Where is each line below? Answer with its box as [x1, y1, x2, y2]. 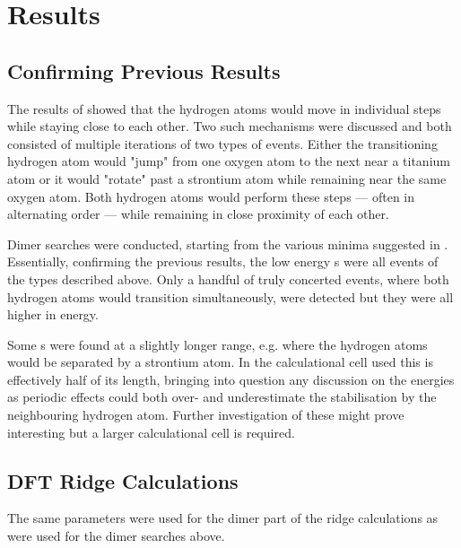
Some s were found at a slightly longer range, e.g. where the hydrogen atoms [7, 335, 428, 353]
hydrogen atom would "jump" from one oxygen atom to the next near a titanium [7, 152, 450, 170]
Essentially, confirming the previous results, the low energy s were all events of [7, 252, 439, 271]
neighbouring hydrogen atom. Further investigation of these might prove [7, 405, 404, 424]
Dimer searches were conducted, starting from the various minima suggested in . [7, 234, 448, 253]
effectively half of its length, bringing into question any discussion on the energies [7, 370, 455, 388]
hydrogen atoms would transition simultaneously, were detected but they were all [7, 287, 454, 306]
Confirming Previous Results [7, 57, 281, 84]
